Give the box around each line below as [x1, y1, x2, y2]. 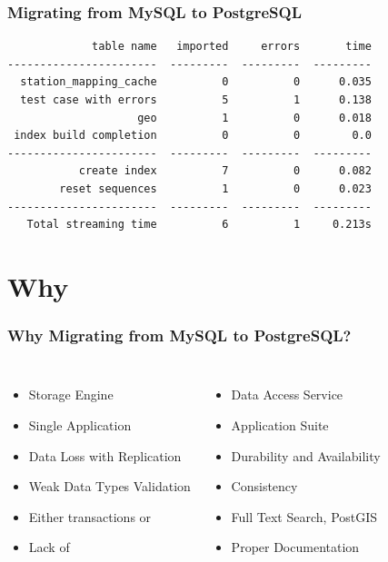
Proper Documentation [231, 537, 360, 557]
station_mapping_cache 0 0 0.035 [20, 75, 372, 89]
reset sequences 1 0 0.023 [59, 182, 372, 195]
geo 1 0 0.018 [137, 111, 372, 124]
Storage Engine [28, 385, 114, 404]
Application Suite [231, 415, 329, 434]
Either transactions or [28, 507, 152, 526]
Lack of [28, 537, 70, 557]
